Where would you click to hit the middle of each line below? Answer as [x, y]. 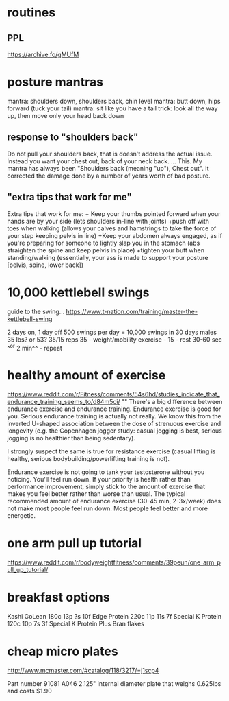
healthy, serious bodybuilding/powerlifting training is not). [88, 459]
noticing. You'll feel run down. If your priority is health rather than [99, 479]
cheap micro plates [63, 651]
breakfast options [59, 597]
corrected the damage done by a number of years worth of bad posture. [109, 176]
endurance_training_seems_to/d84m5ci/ [64, 402]
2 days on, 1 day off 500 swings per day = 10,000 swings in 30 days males [112, 332]
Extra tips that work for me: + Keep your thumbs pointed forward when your [114, 213]
